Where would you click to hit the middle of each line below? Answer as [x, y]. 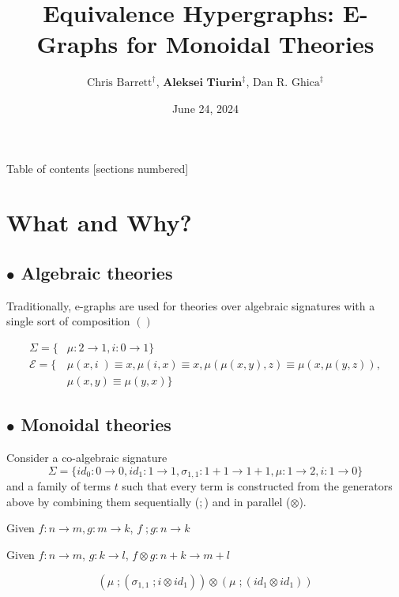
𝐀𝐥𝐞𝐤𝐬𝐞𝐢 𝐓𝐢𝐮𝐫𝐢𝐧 [203, 83]
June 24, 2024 [205, 108]
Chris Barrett [120, 83]
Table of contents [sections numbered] [98, 168]
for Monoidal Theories [250, 44]
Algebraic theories [97, 272]
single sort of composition [68, 321]
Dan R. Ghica [286, 83]
